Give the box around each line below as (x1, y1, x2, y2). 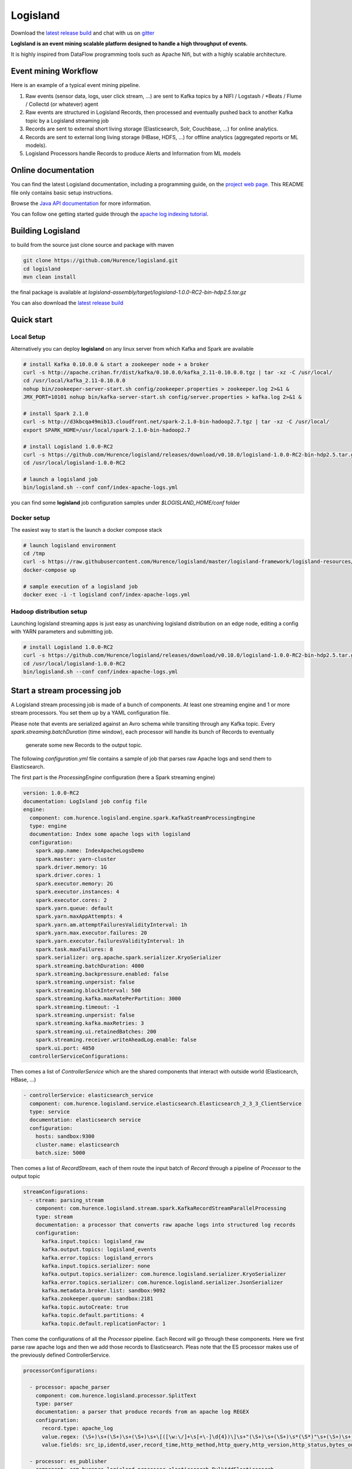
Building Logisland (11, 226, 80, 236)
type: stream (35, 1213, 73, 1220)
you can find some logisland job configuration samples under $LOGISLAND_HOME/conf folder (11, 499, 241, 507)
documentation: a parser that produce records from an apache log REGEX (35, 1408, 249, 1416)
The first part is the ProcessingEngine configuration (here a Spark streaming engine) (11, 774, 215, 781)
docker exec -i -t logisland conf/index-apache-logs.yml (23, 591, 191, 598)
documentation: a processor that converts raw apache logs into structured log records (35, 1221, 296, 1228)
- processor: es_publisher (29, 1458, 107, 1464)
